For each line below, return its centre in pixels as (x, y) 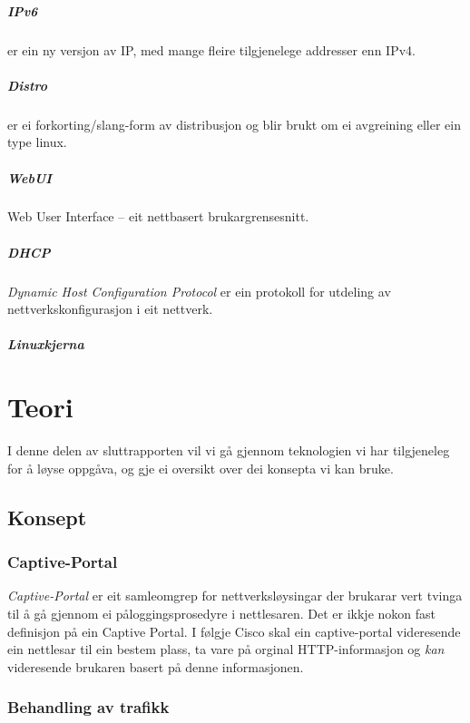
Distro (27, 85)
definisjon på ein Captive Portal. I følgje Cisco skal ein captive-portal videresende (234, 631)
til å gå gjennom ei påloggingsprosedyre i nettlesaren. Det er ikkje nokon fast (221, 613)
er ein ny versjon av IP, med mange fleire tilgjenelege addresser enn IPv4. (211, 49)
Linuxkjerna (46, 344)
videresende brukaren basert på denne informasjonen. (156, 666)
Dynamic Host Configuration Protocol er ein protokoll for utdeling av (199, 291)
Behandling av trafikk (88, 707)
